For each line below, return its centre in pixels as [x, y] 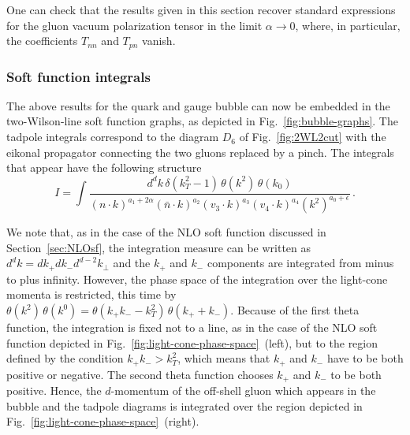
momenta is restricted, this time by [91, 294]
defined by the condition [65, 358]
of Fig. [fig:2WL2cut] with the [313, 137]
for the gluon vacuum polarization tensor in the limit [134, 25]
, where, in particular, [348, 25]
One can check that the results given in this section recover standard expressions [201, 9]
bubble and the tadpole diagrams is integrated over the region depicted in [184, 405]
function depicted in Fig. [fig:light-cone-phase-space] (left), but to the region [192, 342]
